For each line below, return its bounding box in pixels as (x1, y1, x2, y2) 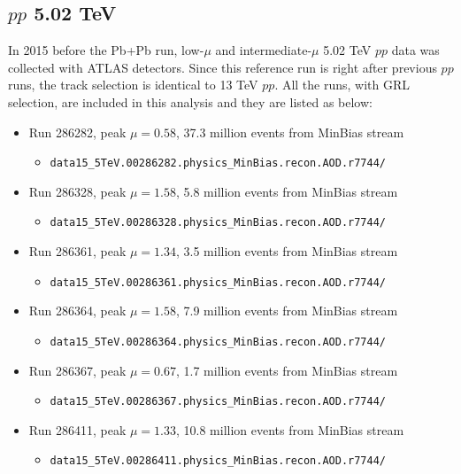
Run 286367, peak (28, 361, 127, 379)
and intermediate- (215, 41, 312, 59)
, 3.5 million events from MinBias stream (175, 242, 398, 260)
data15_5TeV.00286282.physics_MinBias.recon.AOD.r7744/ (50, 157, 387, 170)
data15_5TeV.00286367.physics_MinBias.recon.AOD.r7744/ (50, 395, 387, 408)
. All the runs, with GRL (274, 75, 411, 94)
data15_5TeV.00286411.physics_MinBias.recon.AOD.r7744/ (50, 455, 387, 468)
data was (391, 41, 440, 59)
